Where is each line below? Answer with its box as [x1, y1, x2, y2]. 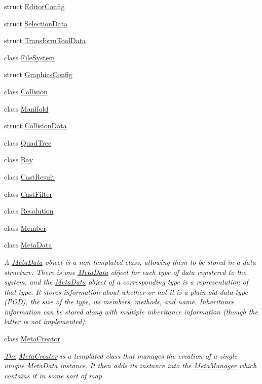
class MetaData [4, 239, 52, 250]
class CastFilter [4, 188, 52, 199]
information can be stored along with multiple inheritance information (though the [4, 306, 258, 317]
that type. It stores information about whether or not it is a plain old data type [4, 286, 248, 297]
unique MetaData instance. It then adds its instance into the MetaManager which [4, 360, 257, 371]
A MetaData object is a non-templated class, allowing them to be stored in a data [4, 256, 256, 267]
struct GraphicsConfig [4, 69, 72, 80]
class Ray [4, 154, 33, 165]
